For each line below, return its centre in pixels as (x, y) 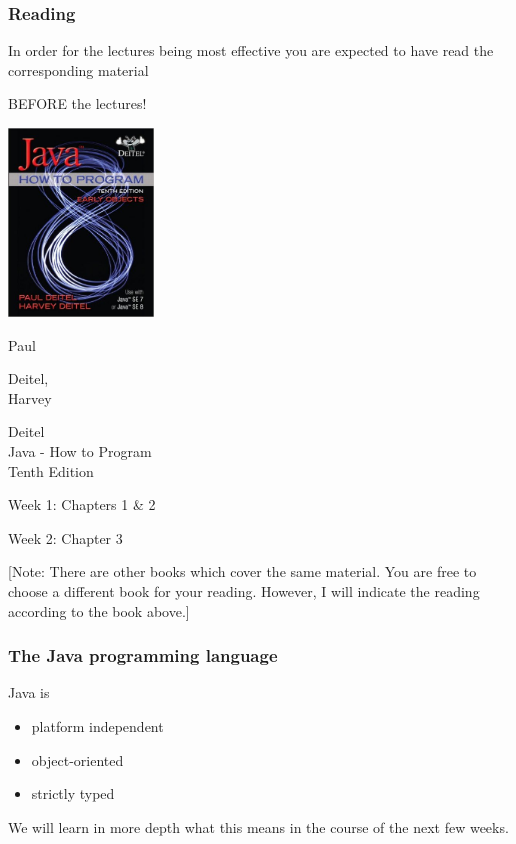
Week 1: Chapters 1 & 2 (82, 504)
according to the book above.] (99, 610)
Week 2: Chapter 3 (65, 537)
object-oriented (77, 759)
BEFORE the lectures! (77, 103)
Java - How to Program (80, 450)
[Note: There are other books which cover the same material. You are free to (242, 571)
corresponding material (78, 69)
